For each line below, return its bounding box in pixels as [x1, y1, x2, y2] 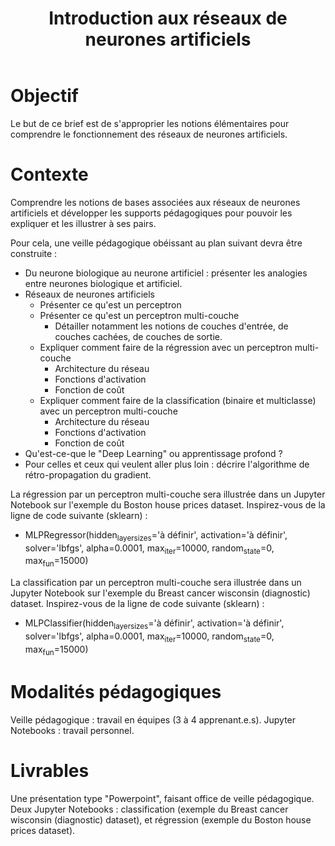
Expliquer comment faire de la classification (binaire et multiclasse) [39, 394, 317, 406]
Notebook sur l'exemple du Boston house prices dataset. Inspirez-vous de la [10, 498, 326, 511]
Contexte [10, 163, 89, 186]
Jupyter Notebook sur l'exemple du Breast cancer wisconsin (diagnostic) [10, 587, 311, 599]
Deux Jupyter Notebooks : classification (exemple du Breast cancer [10, 803, 289, 815]
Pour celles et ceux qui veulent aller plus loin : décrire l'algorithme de [24, 458, 310, 470]
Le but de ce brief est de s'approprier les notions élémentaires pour [10, 117, 290, 129]
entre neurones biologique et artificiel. [24, 277, 183, 289]
